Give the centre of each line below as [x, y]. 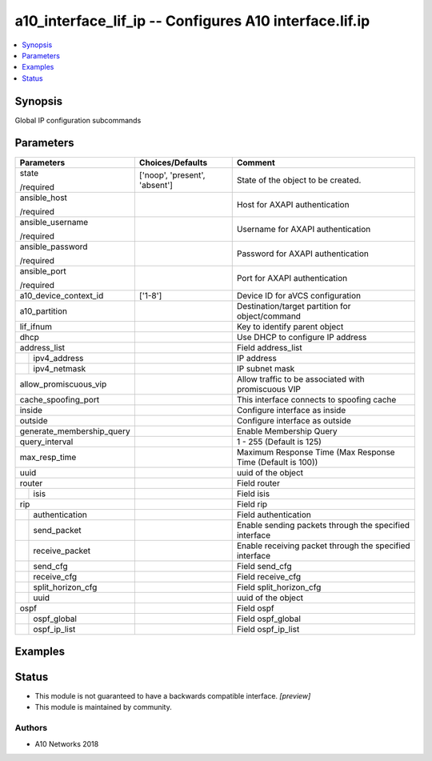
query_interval [46, 442]
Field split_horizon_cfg [279, 587]
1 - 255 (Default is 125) [279, 442]
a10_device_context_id [62, 295]
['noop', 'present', [172, 174]
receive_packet [62, 551]
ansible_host [44, 198]
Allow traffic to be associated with [300, 378]
